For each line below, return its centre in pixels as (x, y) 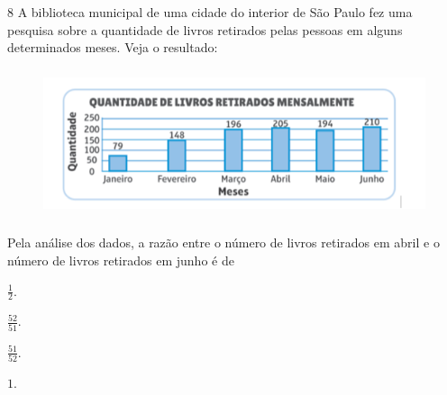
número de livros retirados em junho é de (121, 260)
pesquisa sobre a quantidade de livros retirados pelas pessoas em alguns (205, 29)
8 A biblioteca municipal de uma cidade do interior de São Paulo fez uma (210, 12)
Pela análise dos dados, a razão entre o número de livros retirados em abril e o (223, 242)
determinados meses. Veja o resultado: (113, 47)
